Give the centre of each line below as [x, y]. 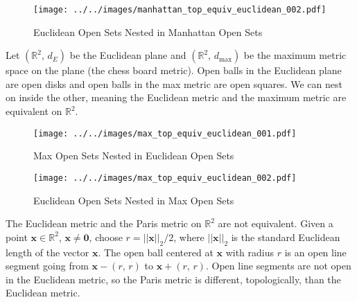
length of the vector [47, 252]
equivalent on [34, 111]
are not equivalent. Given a [276, 223]
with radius [250, 252]
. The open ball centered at [156, 252]
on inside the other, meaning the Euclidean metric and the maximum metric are [176, 97]
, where [189, 237]
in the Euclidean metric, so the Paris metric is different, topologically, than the [173, 279]
